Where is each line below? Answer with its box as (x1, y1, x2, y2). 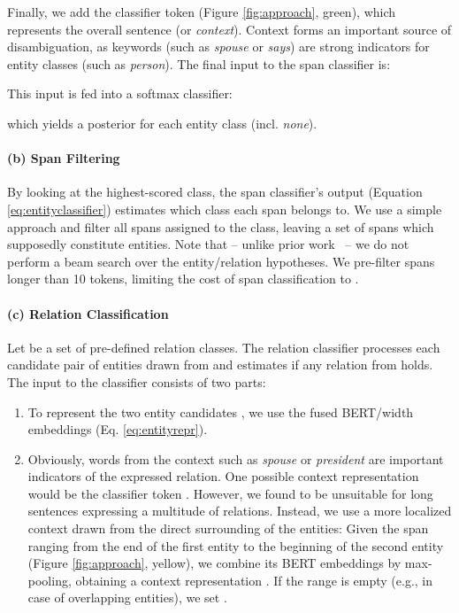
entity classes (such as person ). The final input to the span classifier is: (7, 54, 391, 73)
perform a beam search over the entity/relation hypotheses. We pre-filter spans (7, 252, 435, 270)
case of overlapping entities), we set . (27, 588, 227, 607)
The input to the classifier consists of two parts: (7, 372, 266, 391)
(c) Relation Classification (7, 304, 169, 322)
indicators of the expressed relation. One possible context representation (27, 467, 419, 485)
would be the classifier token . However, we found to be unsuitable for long (27, 484, 433, 502)
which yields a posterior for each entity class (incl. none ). (7, 113, 317, 132)
